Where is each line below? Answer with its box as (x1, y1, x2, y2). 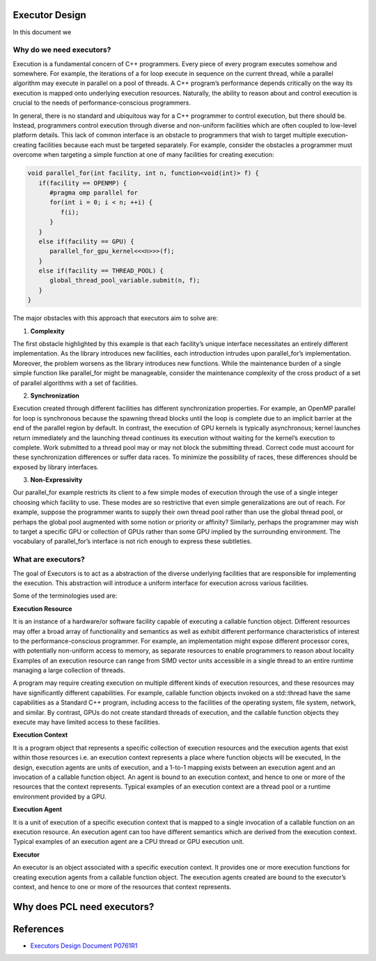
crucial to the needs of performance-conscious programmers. (13, 98, 191, 107)
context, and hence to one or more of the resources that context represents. (13, 882, 232, 891)
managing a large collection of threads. (13, 666, 125, 674)
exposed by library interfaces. (13, 462, 99, 471)
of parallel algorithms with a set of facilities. (13, 379, 139, 387)
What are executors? (13, 554, 85, 564)
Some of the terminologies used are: (13, 591, 118, 600)
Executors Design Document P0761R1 (30, 941, 138, 950)
